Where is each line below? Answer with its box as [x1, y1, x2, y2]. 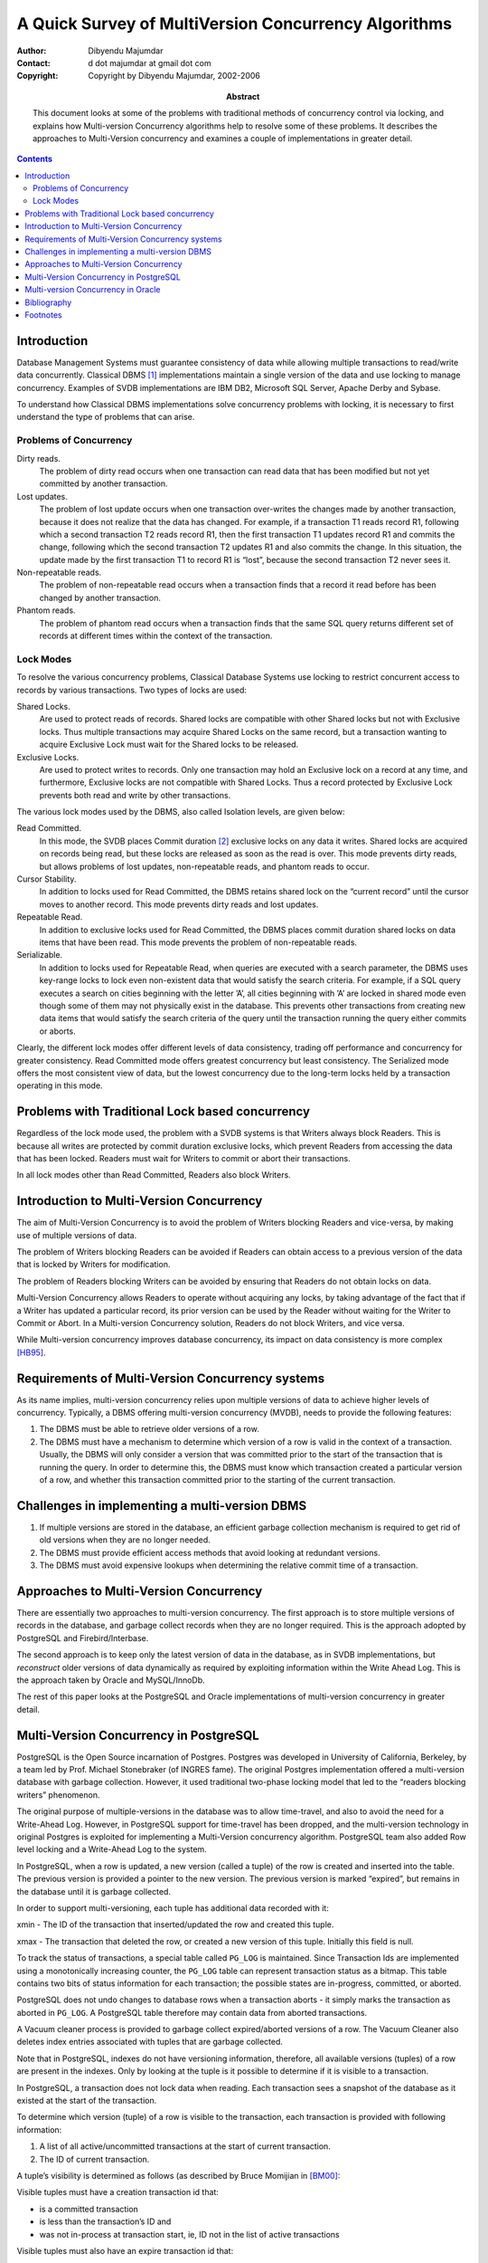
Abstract [226, 91, 260, 101]
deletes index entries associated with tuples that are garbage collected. [16, 2037, 284, 2048]
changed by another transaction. [39, 592, 162, 603]
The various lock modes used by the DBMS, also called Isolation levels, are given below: [16, 807, 345, 817]
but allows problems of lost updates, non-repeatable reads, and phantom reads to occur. [39, 861, 370, 872]
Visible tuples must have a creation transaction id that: [16, 2187, 219, 2198]
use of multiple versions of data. [16, 1229, 137, 1240]
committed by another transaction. [39, 478, 168, 489]
